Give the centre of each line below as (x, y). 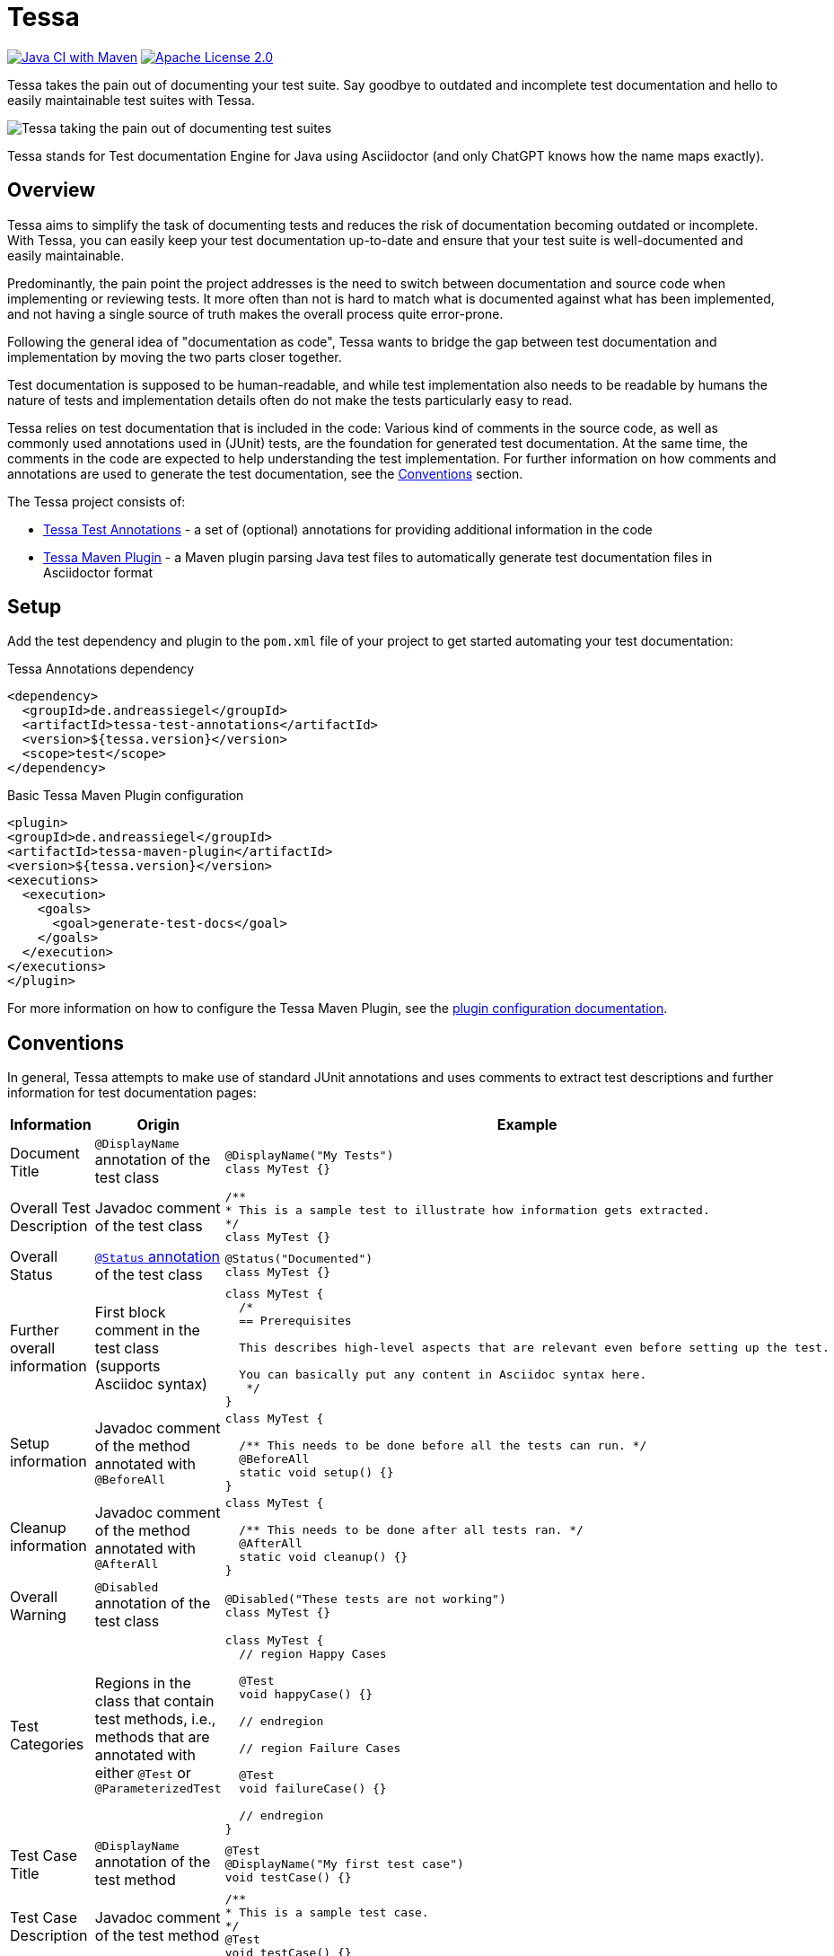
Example (527, 1125)
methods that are (152, 1737)
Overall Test (50, 1208)
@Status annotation (158, 1257)
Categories (47, 1744)
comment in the (147, 1330)
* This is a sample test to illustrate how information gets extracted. (467, 1211)
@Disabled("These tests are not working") (365, 1599)
